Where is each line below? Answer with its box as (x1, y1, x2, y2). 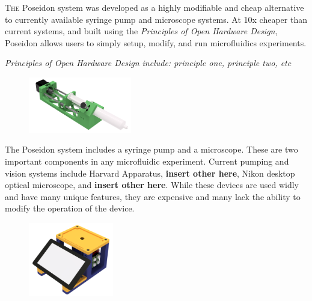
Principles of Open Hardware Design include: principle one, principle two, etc (5, 56, 292, 69)
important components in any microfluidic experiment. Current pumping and (5, 154, 289, 167)
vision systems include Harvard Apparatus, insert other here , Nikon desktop (5, 166, 295, 179)
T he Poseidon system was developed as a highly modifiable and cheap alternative (5, 1, 304, 13)
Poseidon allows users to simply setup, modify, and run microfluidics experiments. (5, 36, 307, 49)
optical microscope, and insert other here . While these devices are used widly (5, 178, 299, 191)
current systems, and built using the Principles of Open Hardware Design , (5, 25, 278, 37)
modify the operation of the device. (5, 202, 135, 214)
